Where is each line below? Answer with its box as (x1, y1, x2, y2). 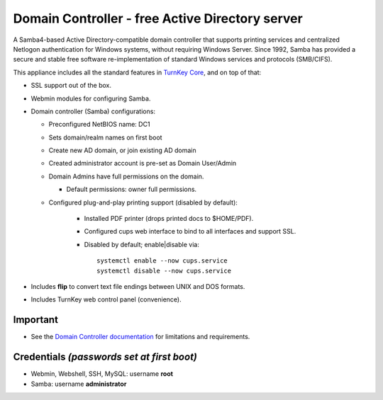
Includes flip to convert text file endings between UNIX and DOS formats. (30, 282, 245, 290)
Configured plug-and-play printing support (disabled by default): (48, 198, 238, 207)
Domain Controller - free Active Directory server (13, 11, 303, 26)
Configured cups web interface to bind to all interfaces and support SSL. (84, 227, 296, 236)
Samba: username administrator (30, 379, 127, 388)
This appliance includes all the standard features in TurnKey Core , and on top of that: (13, 68, 262, 76)
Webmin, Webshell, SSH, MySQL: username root (30, 370, 174, 378)
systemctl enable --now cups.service (96, 257, 228, 265)
